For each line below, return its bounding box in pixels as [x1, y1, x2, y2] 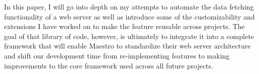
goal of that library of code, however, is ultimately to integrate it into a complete [4, 30, 254, 41]
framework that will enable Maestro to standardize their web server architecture [4, 40, 251, 51]
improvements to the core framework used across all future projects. [4, 60, 213, 70]
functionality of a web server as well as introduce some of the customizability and [4, 11, 255, 21]
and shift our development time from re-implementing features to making [4, 50, 230, 60]
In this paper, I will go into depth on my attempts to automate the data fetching [4, 1, 254, 11]
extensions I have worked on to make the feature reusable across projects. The [4, 21, 245, 31]
